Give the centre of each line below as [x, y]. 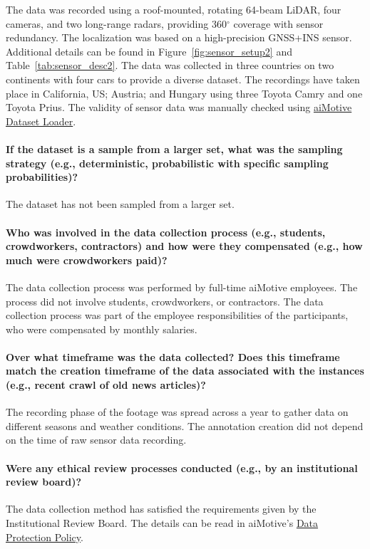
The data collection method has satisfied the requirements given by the [161, 509]
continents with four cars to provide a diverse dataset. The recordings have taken [183, 79]
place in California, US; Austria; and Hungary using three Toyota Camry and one [184, 93]
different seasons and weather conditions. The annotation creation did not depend [185, 425]
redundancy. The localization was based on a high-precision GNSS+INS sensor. [179, 37]
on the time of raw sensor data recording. [96, 440]
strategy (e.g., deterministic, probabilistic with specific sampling [167, 163]
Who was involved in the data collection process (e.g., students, [166, 232]
